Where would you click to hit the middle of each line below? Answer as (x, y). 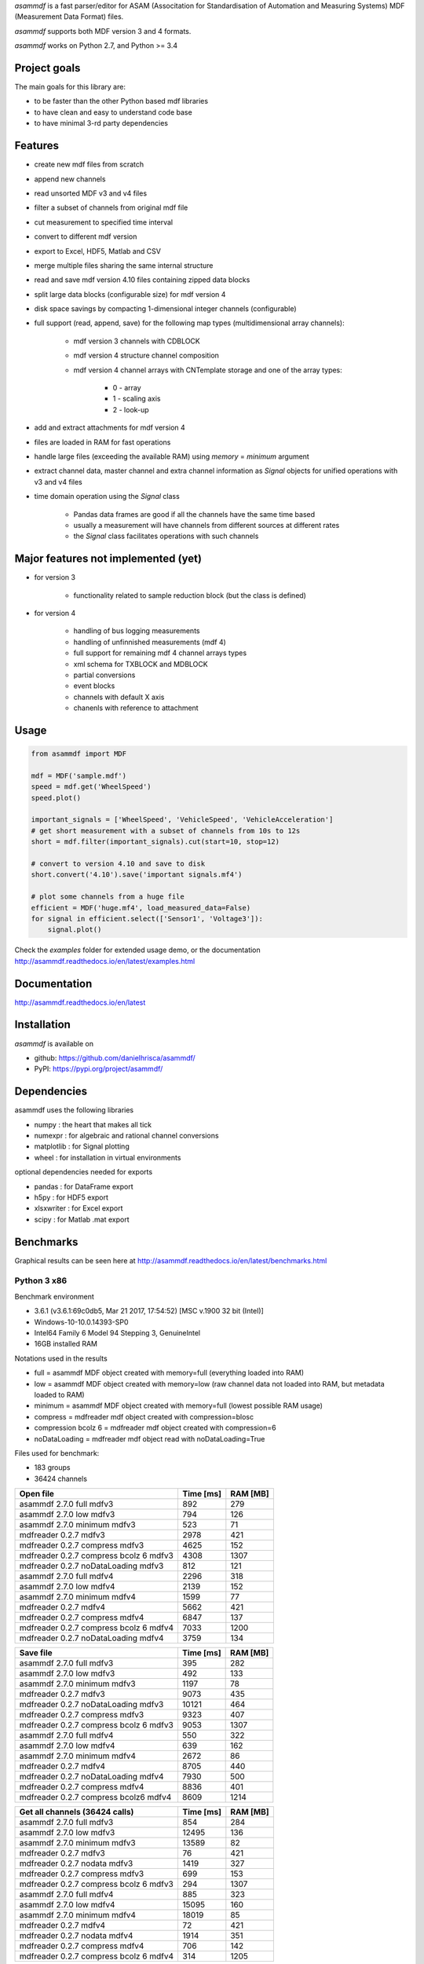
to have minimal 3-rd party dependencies (101, 123)
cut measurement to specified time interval (103, 222)
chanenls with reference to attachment (136, 708)
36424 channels (61, 1478)
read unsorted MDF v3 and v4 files (91, 193)
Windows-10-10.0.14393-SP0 (81, 1322)
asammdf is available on (54, 1043)
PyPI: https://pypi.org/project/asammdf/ (99, 1069)
